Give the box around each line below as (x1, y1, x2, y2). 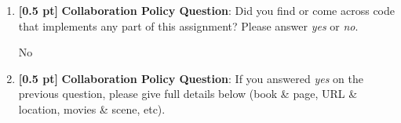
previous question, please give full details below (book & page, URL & (18, 85, 358, 102)
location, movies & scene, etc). (18, 100, 166, 117)
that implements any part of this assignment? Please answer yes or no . (18, 17, 359, 34)
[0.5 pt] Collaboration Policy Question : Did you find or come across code (18, 2, 395, 18)
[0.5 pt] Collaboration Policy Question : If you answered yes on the (18, 70, 363, 86)
